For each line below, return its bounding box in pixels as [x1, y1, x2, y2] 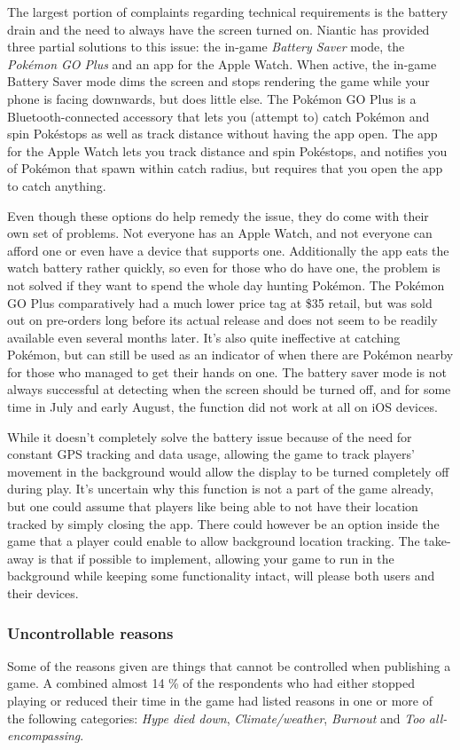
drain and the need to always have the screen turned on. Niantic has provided [7, 20, 430, 38]
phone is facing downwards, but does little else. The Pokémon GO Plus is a [7, 89, 417, 107]
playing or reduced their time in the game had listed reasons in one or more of [7, 691, 433, 709]
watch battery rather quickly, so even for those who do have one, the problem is [7, 258, 441, 277]
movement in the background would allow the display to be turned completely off [7, 462, 449, 480]
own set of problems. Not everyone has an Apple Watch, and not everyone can [7, 224, 433, 242]
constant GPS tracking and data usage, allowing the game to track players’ [7, 445, 415, 463]
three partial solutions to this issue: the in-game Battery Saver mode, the [7, 37, 405, 56]
